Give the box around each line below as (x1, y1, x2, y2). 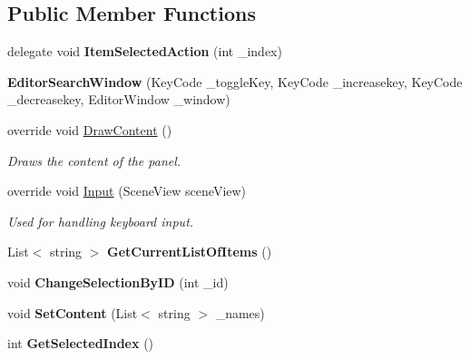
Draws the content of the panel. (7, 150, 181, 170)
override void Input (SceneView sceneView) (7, 181, 247, 200)
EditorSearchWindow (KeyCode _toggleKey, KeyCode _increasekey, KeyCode (7, 72, 463, 91)
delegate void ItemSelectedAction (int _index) (7, 42, 282, 61)
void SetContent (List (7, 303, 138, 322)
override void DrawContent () (7, 120, 172, 139)
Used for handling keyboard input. (7, 211, 194, 230)
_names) (215, 303, 265, 322)
